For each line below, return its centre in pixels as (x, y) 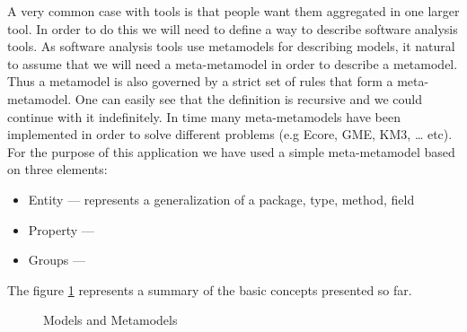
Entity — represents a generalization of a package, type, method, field (221, 199)
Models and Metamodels (110, 320)
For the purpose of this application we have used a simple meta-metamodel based (231, 151)
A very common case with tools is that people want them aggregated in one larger (233, 11)
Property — (61, 229)
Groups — (57, 260)
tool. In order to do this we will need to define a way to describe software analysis (233, 28)
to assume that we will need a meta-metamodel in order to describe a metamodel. (233, 63)
